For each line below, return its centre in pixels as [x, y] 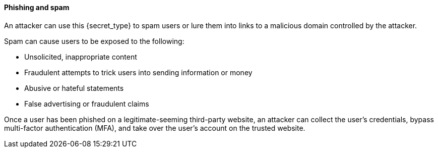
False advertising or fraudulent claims [87, 104]
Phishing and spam [37, 7]
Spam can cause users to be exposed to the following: [94, 41]
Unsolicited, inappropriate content [81, 57]
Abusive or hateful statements [74, 88]
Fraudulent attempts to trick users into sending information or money [138, 72]
